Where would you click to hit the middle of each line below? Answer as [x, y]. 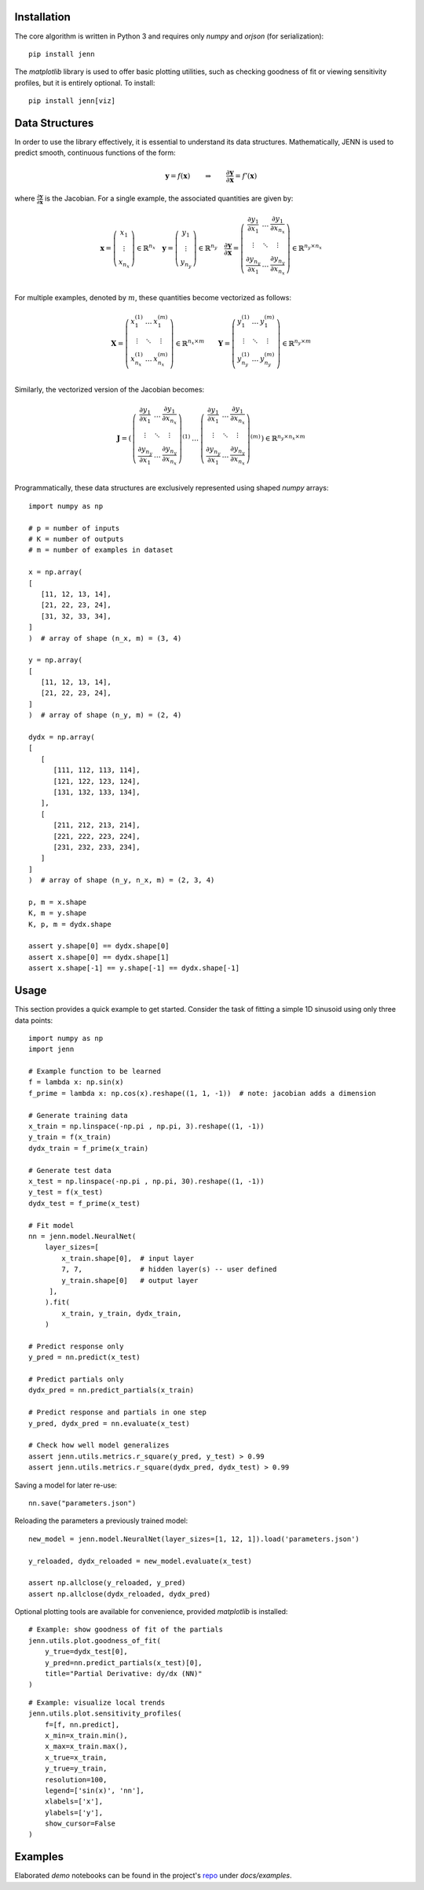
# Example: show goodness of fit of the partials [126, 1630]
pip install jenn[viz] [72, 101]
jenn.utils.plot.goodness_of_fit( [95, 1640]
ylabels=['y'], [74, 1813]
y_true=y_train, [76, 1769]
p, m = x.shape [58, 902]
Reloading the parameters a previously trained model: [101, 1520]
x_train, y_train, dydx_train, [122, 1313]
